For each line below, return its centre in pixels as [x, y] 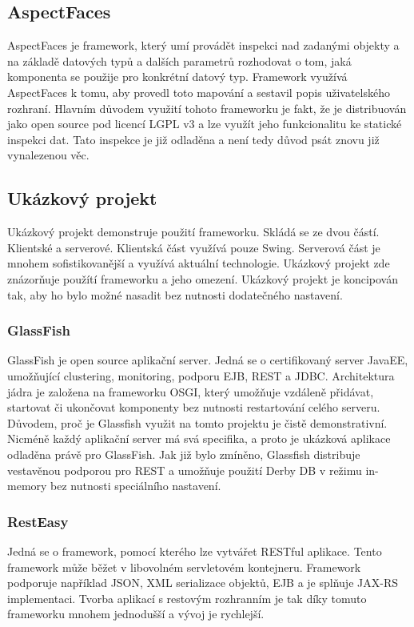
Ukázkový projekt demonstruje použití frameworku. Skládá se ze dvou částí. [193, 232]
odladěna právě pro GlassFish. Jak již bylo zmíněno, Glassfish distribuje [184, 454]
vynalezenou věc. [48, 155]
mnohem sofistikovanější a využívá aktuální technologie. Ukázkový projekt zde [199, 263]
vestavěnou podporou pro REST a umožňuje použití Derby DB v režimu [185, 470]
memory [27, 486]
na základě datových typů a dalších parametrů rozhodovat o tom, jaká [179, 60]
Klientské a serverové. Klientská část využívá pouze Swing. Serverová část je [194, 247]
